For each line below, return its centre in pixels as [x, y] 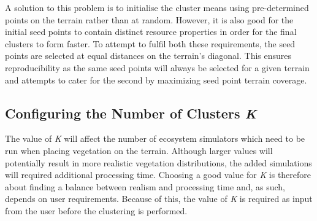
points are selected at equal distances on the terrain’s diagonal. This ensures [148, 56]
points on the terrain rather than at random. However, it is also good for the [149, 19]
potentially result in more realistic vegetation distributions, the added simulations [158, 162]
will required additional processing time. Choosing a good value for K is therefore [158, 175]
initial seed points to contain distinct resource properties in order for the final [151, 32]
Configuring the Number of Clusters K [131, 113]
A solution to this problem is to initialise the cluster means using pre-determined [157, 7]
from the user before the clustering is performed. [96, 210]
